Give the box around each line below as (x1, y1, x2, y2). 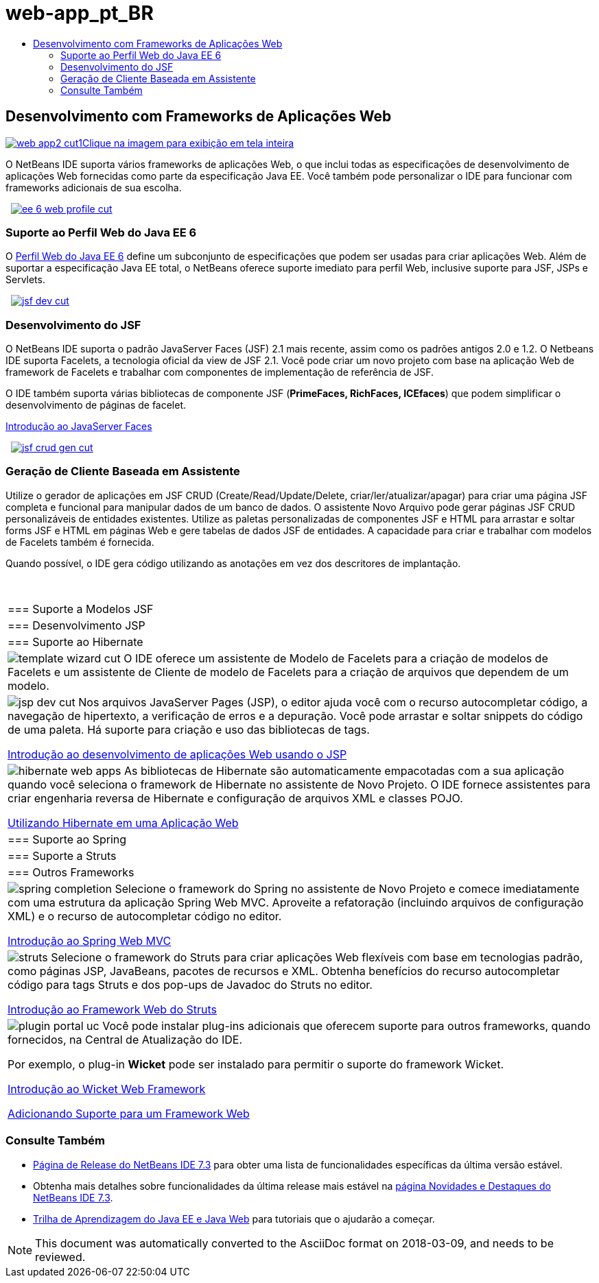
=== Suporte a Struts (8, 848, 117, 863)
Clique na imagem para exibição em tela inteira (82, 136, 294, 149)
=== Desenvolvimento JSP (8, 618, 145, 632)
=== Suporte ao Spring (8, 832, 127, 846)
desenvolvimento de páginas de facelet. (5, 399, 187, 411)
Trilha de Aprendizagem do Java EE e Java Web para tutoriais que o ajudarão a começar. (33, 1212, 435, 1225)
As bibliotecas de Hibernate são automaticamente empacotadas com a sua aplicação (124, 763, 565, 778)
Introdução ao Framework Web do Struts (8, 1002, 218, 1016)
